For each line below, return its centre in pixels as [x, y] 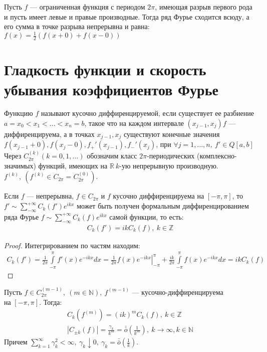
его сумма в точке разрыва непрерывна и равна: [77, 26]
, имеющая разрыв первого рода [204, 7]
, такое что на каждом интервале [134, 123]
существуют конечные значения [172, 134]
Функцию [19, 113]
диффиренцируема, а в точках [49, 134]
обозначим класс [112, 156]
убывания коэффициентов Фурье [111, 89]
